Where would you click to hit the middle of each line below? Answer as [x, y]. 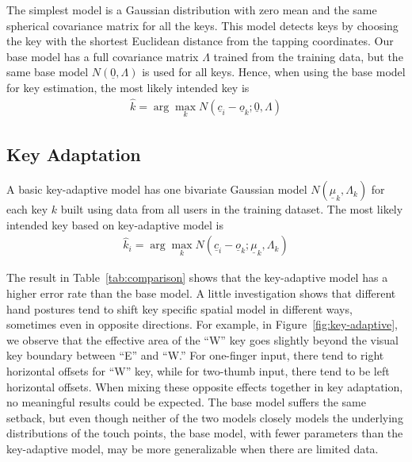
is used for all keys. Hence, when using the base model [274, 72]
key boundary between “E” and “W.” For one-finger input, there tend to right [195, 355]
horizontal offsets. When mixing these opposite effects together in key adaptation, [205, 386]
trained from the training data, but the [308, 56]
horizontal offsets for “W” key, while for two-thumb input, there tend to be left [198, 371]
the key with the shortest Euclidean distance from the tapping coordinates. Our [200, 41]
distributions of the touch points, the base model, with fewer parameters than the [205, 433]
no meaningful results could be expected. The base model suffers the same [186, 402]
